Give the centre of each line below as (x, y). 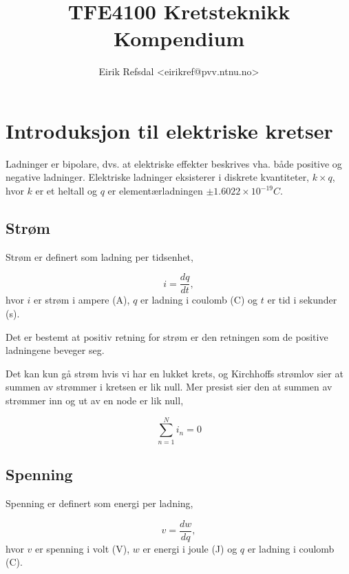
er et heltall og (66, 191)
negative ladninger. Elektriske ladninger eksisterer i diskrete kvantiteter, (158, 177)
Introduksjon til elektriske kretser (169, 130)
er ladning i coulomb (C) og (199, 300)
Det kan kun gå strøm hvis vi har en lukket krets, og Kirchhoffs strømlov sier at (174, 373)
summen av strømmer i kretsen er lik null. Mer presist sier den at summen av (169, 387)
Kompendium (179, 38)
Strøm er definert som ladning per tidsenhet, (99, 256)
